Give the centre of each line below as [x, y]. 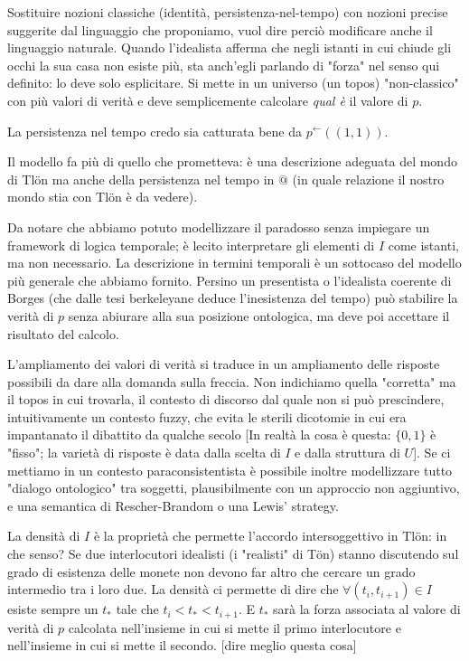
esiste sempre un [53, 609]
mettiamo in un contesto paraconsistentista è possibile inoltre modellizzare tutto [230, 470]
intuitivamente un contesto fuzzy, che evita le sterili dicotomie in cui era [207, 416]
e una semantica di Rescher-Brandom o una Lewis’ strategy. [173, 505]
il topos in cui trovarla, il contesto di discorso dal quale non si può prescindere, [226, 399]
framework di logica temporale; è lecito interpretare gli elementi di [191, 245]
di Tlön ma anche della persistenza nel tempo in [141, 179]
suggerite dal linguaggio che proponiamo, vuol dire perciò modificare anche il [220, 29]
